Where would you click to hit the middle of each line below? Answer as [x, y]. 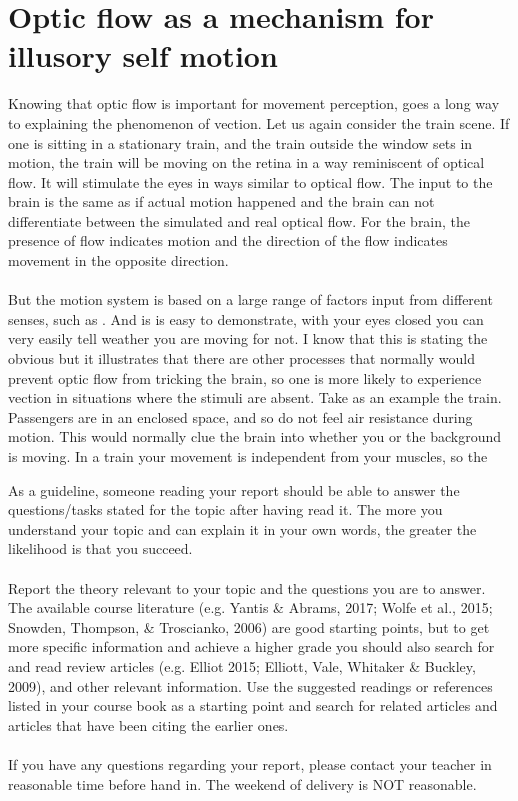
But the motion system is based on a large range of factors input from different [250, 299]
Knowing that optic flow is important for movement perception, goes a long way [254, 103]
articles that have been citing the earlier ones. [148, 724]
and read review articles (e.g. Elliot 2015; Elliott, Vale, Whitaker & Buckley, [242, 665]
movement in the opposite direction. [118, 260]
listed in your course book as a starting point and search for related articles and [253, 705]
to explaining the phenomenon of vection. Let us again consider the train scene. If [259, 122]
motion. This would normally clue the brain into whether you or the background [255, 436]
